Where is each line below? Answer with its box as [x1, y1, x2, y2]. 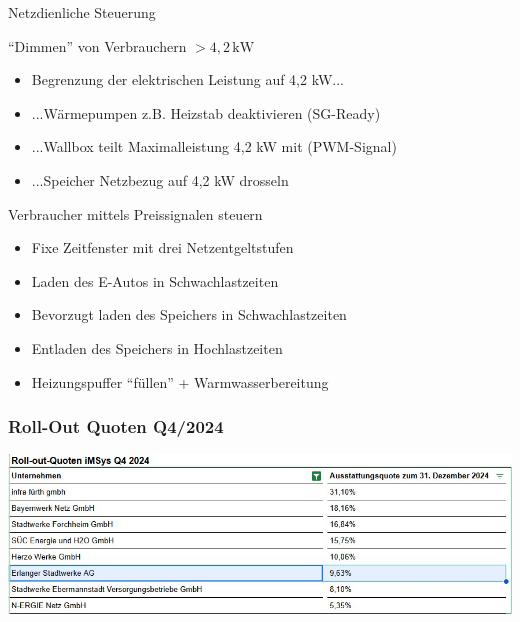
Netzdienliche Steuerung [8, 2, 156, 22]
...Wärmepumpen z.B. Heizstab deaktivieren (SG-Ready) [31, 102, 381, 123]
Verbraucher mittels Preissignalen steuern [8, 203, 263, 224]
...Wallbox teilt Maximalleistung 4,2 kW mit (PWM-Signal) [31, 136, 397, 157]
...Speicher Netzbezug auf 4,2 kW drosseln [31, 169, 289, 190]
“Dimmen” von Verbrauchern [8, 35, 187, 56]
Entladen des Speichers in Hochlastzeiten [31, 337, 283, 358]
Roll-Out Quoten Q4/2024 [8, 414, 224, 439]
